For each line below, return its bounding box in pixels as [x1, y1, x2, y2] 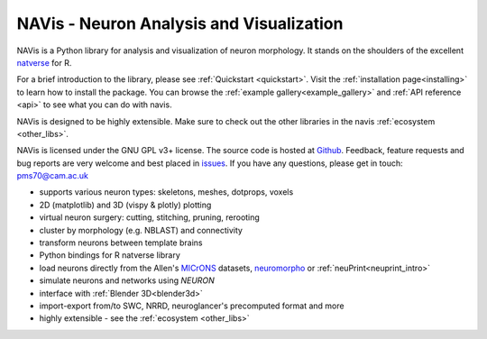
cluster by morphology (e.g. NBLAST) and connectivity [39, 224, 243, 235]
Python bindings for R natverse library [39, 250, 180, 261]
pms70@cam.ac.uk [16, 170, 89, 181]
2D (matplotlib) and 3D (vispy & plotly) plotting [39, 199, 212, 210]
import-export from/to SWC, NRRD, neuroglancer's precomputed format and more [39, 300, 345, 311]
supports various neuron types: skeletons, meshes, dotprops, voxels [39, 187, 294, 197]
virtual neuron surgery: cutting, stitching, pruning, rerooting [39, 212, 261, 223]
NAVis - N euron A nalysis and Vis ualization [16, 14, 344, 33]
